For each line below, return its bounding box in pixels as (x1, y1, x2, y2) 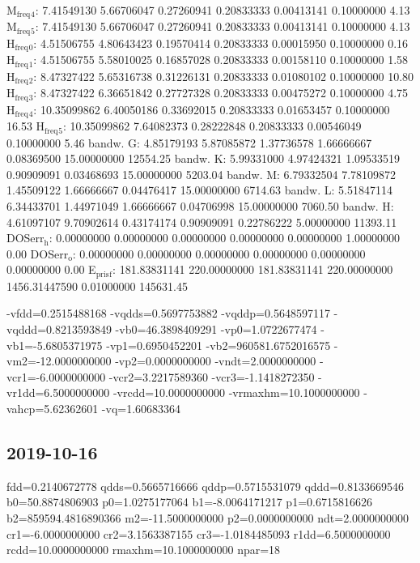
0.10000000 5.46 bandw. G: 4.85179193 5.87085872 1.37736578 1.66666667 (6, 134, 372, 151)
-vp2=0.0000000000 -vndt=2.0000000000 (115, 352, 316, 369)
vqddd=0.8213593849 (6, 321, 112, 338)
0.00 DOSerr (6, 245, 69, 262)
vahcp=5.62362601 (6, 399, 99, 416)
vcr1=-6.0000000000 (6, 368, 106, 385)
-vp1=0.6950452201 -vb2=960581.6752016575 (106, 336, 331, 353)
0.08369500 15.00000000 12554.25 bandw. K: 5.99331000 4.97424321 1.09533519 (6, 150, 401, 167)
